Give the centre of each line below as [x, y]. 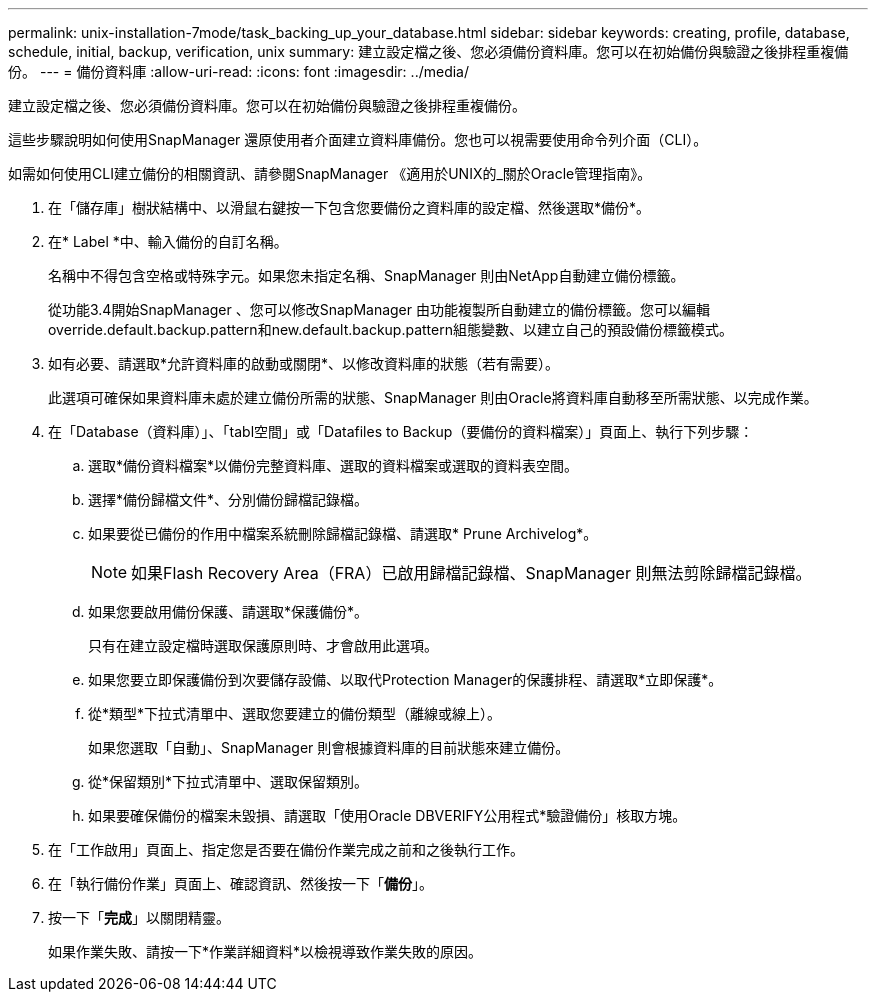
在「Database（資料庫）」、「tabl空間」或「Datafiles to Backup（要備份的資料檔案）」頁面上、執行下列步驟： [401, 431]
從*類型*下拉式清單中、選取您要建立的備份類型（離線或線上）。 [295, 713]
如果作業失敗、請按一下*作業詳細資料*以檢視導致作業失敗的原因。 [265, 951]
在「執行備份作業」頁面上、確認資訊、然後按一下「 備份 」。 [240, 883]
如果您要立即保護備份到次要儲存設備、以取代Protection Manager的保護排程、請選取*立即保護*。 [405, 679]
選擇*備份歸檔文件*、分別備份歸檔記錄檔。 [228, 499]
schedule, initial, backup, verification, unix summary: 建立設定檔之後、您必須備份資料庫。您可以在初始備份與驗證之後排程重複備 [428, 51]
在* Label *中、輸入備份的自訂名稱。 [168, 241]
